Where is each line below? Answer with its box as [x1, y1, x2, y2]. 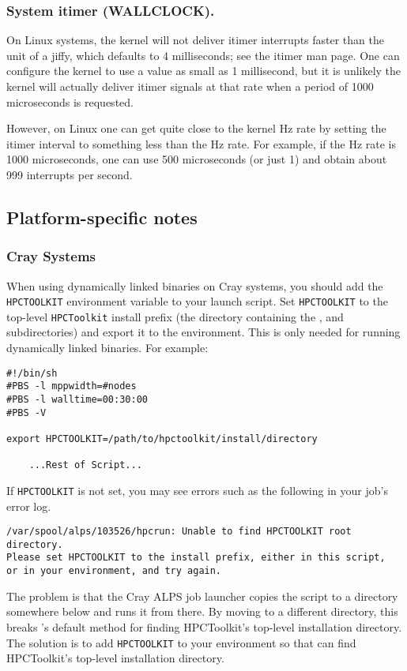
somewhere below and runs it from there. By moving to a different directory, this [6, 603, 398, 620]
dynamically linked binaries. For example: [6, 339, 209, 356]
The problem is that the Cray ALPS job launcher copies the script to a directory [6, 587, 398, 604]
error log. [6, 497, 51, 514]
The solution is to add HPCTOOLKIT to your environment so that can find [6, 634, 356, 650]
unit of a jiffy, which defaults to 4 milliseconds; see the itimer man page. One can [6, 47, 400, 63]
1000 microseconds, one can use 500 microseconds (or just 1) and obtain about [6, 151, 387, 167]
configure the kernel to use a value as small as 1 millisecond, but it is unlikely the [6, 62, 401, 79]
